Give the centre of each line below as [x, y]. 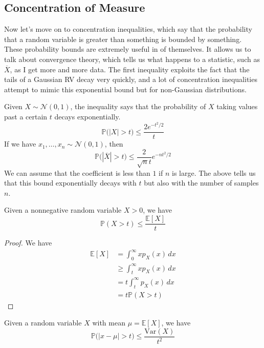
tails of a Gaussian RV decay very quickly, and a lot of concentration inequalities [131, 79]
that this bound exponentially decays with [70, 183]
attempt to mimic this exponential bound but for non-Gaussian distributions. [125, 89]
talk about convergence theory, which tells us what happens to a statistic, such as [132, 59]
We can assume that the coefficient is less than [77, 172]
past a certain [26, 116]
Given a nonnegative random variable [63, 210]
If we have [20, 144]
